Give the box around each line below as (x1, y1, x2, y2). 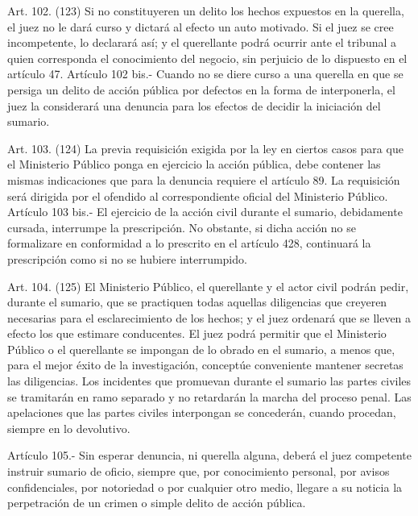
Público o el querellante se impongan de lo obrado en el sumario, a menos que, (7, 340, 395, 357)
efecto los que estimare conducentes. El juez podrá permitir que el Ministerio (7, 325, 387, 342)
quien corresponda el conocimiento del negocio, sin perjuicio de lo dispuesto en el (7, 49, 408, 66)
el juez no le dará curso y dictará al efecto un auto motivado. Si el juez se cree (7, 18, 394, 35)
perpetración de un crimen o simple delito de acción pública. (7, 494, 306, 511)
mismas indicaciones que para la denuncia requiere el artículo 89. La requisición (7, 171, 400, 188)
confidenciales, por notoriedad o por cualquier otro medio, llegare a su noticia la (7, 478, 403, 495)
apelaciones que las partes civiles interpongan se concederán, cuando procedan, (7, 404, 396, 421)
